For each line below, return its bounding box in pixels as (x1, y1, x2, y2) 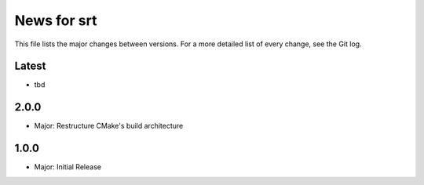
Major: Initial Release (34, 162, 102, 172)
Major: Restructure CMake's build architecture (34, 122, 184, 131)
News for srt (14, 12, 97, 29)
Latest (14, 60, 46, 73)
